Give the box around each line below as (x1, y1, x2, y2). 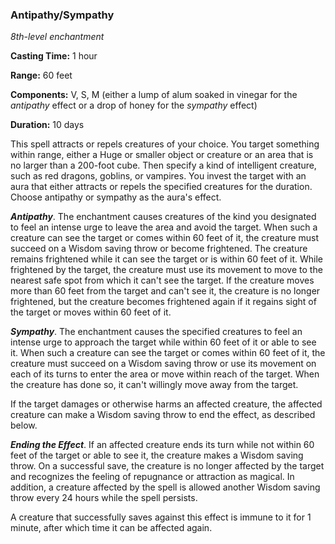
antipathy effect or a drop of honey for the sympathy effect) (10, 99, 258, 112)
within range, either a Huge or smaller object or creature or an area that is (10, 149, 314, 161)
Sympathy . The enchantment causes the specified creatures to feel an (10, 326, 303, 338)
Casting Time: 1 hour (10, 50, 98, 62)
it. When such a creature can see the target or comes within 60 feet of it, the (10, 347, 326, 359)
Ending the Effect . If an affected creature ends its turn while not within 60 (10, 439, 315, 451)
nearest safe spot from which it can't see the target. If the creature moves (10, 274, 315, 287)
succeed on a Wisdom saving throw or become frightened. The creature (10, 243, 308, 255)
